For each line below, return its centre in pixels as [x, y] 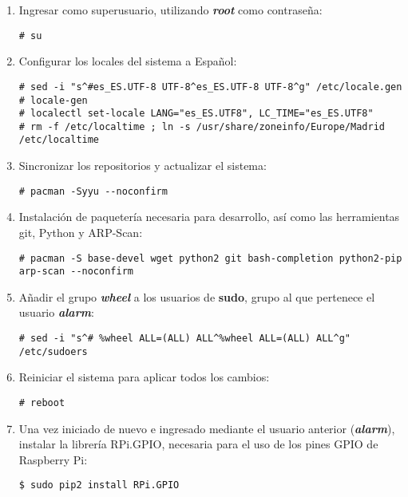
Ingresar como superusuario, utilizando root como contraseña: [170, 10]
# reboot [42, 402]
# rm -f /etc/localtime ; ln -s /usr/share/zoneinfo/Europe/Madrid [202, 126]
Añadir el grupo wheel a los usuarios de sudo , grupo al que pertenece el [197, 296]
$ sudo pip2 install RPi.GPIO [99, 485]
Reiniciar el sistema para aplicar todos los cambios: [144, 377]
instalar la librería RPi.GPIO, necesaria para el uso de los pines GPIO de [198, 444]
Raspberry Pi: [53, 459]
